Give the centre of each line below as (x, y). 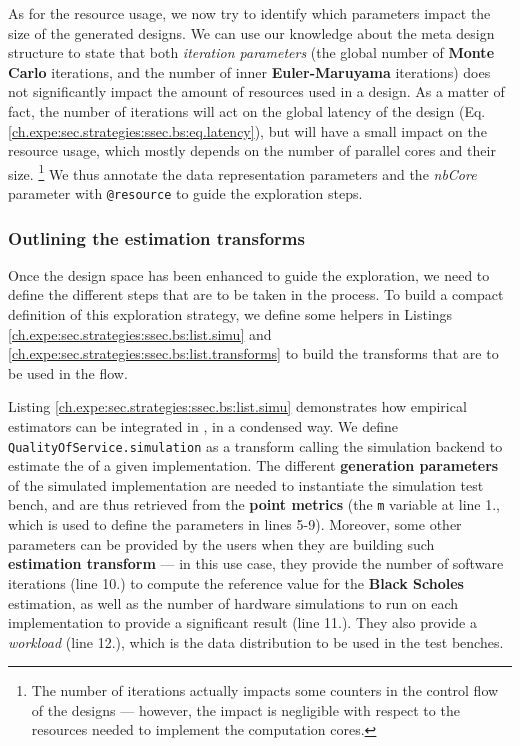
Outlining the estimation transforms (156, 237)
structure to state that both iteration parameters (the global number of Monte (251, 52)
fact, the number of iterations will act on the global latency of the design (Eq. (247, 110)
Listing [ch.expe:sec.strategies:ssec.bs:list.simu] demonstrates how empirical (237, 406)
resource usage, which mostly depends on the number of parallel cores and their (252, 150)
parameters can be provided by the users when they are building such (221, 543)
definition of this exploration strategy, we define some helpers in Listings (230, 314)
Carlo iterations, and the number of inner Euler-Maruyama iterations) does (249, 71)
